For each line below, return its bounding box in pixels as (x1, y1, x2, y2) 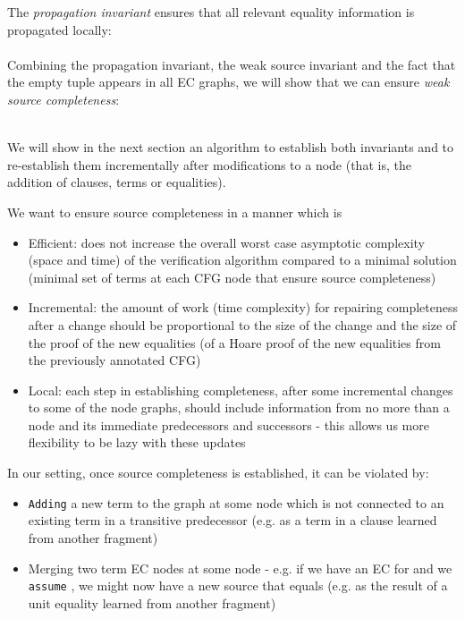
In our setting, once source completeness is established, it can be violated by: (7, 463, 429, 482)
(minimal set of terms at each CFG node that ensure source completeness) (28, 267, 436, 286)
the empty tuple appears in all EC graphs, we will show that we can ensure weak (7, 72, 450, 91)
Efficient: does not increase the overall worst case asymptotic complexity (28, 233, 425, 251)
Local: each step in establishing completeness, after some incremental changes (28, 380, 453, 399)
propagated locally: (7, 20, 112, 38)
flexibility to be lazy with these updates (28, 433, 246, 452)
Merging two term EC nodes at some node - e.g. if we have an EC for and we (28, 558, 452, 577)
